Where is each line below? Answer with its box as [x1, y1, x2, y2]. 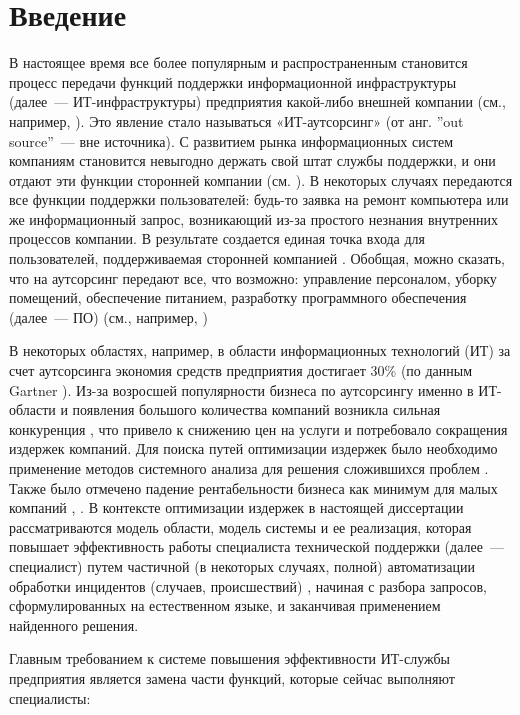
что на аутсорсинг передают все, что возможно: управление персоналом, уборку [9, 267, 497, 288]
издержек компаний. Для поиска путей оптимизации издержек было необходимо [9, 438, 498, 459]
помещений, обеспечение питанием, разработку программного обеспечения [9, 287, 467, 308]
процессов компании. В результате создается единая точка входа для [9, 228, 426, 249]
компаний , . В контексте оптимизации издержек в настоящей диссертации [9, 497, 464, 518]
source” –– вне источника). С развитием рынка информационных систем [9, 130, 454, 151]
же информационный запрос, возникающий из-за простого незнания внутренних [9, 208, 499, 229]
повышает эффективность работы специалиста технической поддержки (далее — [9, 536, 504, 557]
